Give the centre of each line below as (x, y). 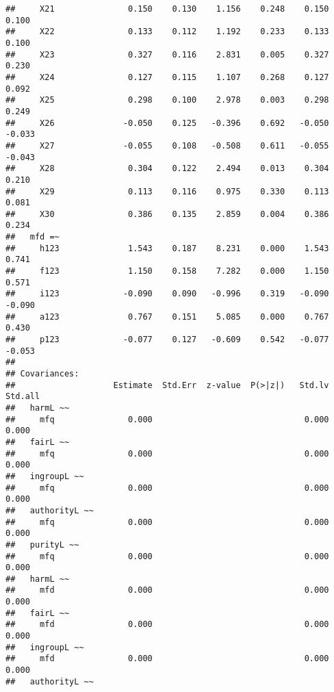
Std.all (23, 397)
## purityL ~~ (42, 544)
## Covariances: (42, 374)
